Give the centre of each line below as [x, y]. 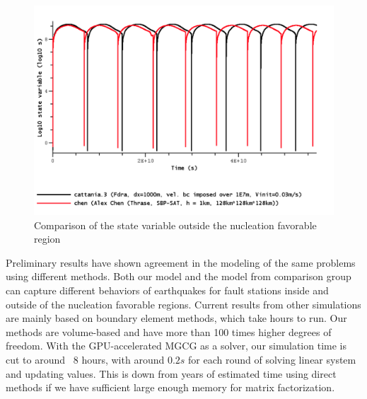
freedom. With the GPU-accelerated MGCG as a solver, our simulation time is [176, 346]
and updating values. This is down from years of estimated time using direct [171, 373]
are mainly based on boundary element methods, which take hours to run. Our [176, 318]
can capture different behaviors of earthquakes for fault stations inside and [167, 290]
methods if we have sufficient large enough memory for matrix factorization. [170, 387]
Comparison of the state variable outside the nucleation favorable [175, 225]
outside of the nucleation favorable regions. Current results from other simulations [183, 304]
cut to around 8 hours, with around [85, 359]
